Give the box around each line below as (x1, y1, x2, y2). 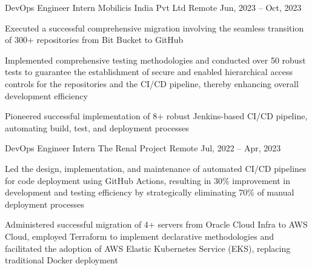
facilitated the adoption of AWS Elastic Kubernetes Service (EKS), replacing (5, 242, 291, 254)
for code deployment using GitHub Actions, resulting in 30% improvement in (5, 174, 291, 186)
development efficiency (5, 89, 88, 102)
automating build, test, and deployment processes (5, 121, 189, 134)
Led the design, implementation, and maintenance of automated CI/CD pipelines (5, 162, 307, 174)
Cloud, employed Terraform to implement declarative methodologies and (5, 229, 274, 242)
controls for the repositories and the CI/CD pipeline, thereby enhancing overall (5, 77, 299, 90)
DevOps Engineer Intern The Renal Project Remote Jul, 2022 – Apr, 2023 (5, 142, 281, 154)
